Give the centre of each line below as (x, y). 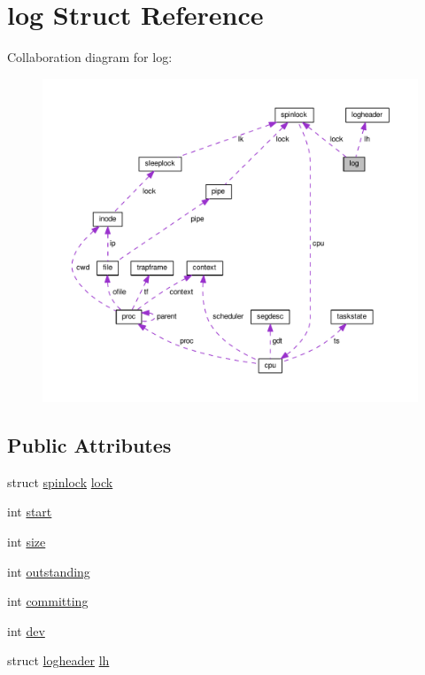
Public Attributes (89, 444)
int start (30, 512)
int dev (26, 630)
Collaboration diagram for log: (90, 57)
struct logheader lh (58, 660)
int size (27, 541)
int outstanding (49, 571)
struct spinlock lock (60, 481)
